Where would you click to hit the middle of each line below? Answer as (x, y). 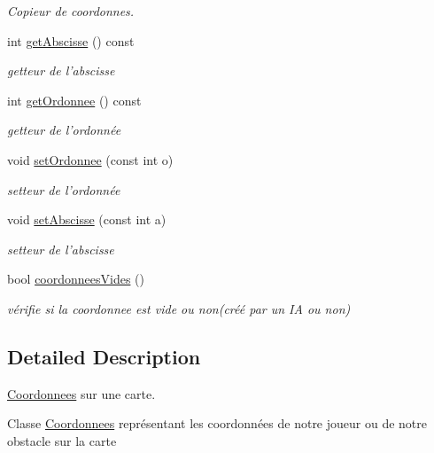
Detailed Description (104, 356)
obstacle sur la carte (62, 440)
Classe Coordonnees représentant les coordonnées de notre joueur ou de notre (217, 423)
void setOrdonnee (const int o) (90, 159)
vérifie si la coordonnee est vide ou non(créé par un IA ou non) (179, 308)
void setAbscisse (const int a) (87, 219)
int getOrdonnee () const (74, 100)
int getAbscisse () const (71, 40)
